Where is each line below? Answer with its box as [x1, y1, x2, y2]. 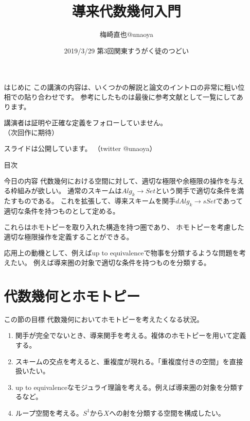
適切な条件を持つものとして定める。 [4, 205, 120, 216]
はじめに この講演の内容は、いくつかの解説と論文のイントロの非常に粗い [4, 82, 238, 92]
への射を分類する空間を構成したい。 [109, 407, 225, 418]
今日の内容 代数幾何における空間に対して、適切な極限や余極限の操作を [4, 176, 231, 186]
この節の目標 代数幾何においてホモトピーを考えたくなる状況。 [4, 314, 204, 324]
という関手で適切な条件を [155, 185, 237, 196]
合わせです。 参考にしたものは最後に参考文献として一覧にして [37, 91, 236, 101]
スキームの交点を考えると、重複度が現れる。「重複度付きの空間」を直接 [15, 356, 243, 366]
